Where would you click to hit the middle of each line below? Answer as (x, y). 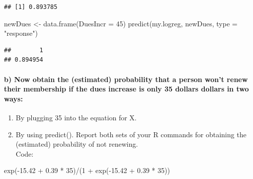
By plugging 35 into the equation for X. (76, 117)
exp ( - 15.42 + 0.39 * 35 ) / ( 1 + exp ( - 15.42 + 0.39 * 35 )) (87, 170)
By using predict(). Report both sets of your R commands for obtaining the (131, 134)
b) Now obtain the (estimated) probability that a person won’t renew (126, 79)
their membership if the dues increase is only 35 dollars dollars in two (126, 89)
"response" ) (21, 33)
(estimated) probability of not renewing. (77, 144)
